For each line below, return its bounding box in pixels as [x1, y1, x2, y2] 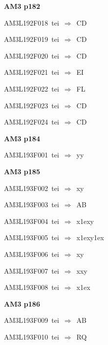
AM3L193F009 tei [4, 315, 59, 325]
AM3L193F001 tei [4, 150, 59, 160]
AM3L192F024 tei [4, 117, 59, 127]
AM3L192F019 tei [4, 34, 59, 44]
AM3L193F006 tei [4, 249, 59, 259]
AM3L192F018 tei [4, 17, 59, 28]
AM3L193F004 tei [4, 216, 59, 226]
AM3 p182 [4, 1, 40, 11]
